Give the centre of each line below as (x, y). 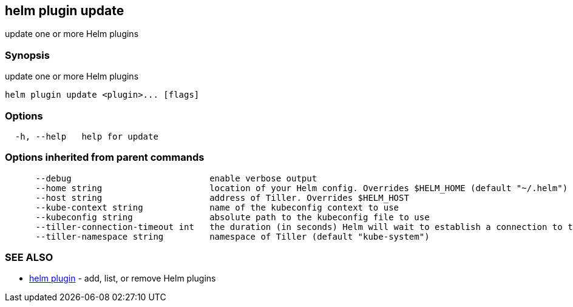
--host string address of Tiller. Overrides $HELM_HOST (222, 197)
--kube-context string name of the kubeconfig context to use (217, 207)
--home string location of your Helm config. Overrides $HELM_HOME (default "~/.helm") (302, 188)
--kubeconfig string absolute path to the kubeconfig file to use (232, 217)
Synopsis (27, 55)
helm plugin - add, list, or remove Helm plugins (123, 278)
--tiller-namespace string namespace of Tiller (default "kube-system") (232, 236)
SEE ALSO (29, 258)
